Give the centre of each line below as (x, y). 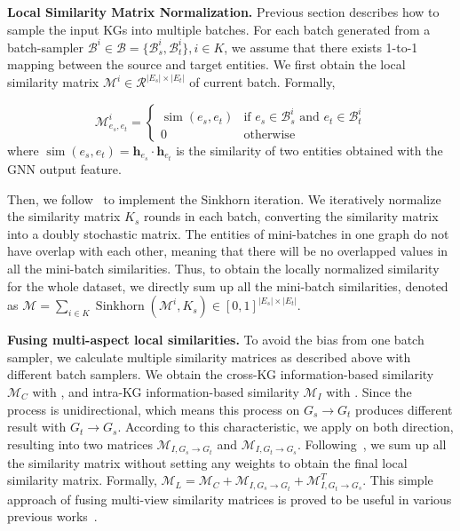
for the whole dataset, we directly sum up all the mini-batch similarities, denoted (228, 285)
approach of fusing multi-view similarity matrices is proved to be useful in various (230, 499)
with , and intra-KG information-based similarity (166, 391)
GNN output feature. (64, 169)
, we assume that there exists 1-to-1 (321, 47)
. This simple (398, 480)
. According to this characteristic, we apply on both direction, (286, 427)
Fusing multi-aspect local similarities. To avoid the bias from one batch (216, 340)
